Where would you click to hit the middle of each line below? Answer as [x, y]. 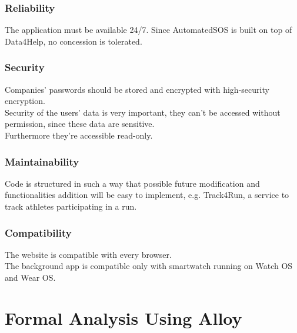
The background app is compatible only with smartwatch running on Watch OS [149, 266]
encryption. [25, 101]
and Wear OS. [30, 277]
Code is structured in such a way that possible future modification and [132, 183]
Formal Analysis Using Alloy [124, 317]
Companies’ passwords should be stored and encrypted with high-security [137, 89]
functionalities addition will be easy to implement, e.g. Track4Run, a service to [147, 195]
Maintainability [42, 161]
